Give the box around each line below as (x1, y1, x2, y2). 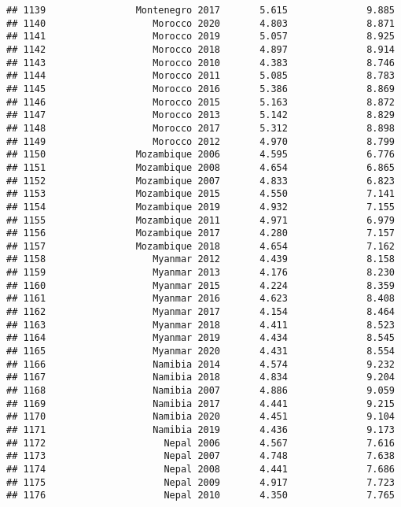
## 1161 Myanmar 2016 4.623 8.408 (6, 293, 395, 305)
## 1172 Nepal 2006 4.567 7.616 (6, 437, 395, 449)
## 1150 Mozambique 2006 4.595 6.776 (6, 149, 395, 161)
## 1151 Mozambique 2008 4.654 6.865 (6, 161, 395, 173)
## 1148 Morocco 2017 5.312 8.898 (6, 122, 395, 134)
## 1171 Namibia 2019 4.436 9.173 (6, 424, 395, 435)
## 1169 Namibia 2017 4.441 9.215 (6, 398, 395, 409)
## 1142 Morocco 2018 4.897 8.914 (6, 43, 395, 55)
